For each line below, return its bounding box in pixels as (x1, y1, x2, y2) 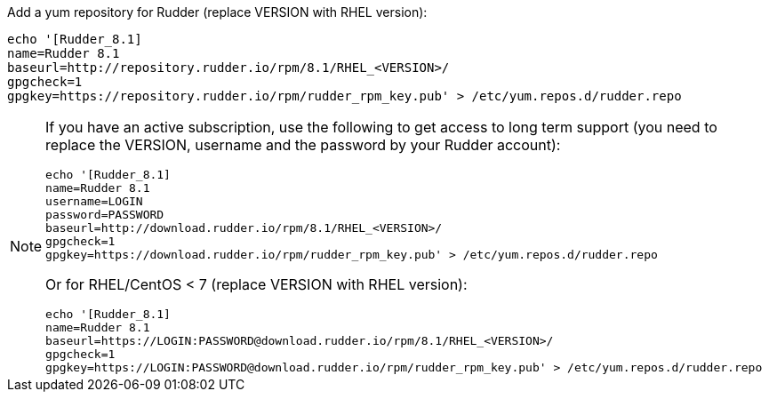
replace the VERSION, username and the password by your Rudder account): (45, 136, 561, 154)
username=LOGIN (45, 195, 143, 208)
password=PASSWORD (45, 208, 164, 221)
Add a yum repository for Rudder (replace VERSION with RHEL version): (7, 4, 428, 20)
